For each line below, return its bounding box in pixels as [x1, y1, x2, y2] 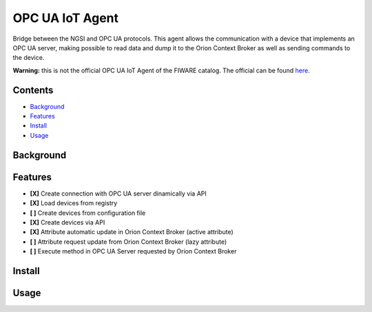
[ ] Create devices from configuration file [30, 209, 146, 217]
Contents [12, 84, 54, 96]
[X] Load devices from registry [30, 199, 118, 207]
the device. [12, 54, 45, 62]
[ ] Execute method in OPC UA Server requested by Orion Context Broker [30, 247, 237, 256]
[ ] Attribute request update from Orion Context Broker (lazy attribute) [30, 238, 227, 246]
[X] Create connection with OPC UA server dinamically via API [30, 189, 207, 198]
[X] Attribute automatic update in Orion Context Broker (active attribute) [30, 228, 234, 236]
